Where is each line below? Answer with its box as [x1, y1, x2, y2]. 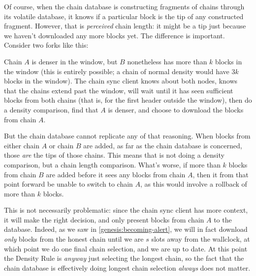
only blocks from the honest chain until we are [4, 234, 144, 244]
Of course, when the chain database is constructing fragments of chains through [4, 1, 245, 11]
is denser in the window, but [32, 56, 118, 66]
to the [214, 214, 232, 224]
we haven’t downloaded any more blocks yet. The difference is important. [4, 30, 225, 40]
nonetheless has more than [127, 56, 207, 66]
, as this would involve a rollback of [140, 179, 247, 189]
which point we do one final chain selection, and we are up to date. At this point [4, 243, 248, 253]
